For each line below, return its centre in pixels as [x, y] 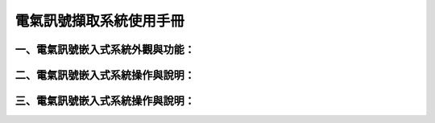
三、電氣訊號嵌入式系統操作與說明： [105, 101]
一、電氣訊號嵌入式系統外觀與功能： [105, 49]
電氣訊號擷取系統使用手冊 [100, 21]
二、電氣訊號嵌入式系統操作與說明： [105, 75]
